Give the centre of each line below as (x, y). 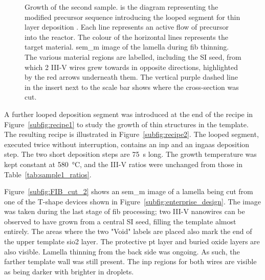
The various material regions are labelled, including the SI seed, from (133, 56)
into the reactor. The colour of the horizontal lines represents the (126, 37)
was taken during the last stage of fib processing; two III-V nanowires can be (125, 211)
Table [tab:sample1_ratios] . (48, 174)
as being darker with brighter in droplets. (69, 271)
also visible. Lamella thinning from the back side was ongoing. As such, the (122, 251)
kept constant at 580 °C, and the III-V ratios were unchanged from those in (124, 164)
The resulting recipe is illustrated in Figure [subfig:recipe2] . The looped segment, (131, 134)
